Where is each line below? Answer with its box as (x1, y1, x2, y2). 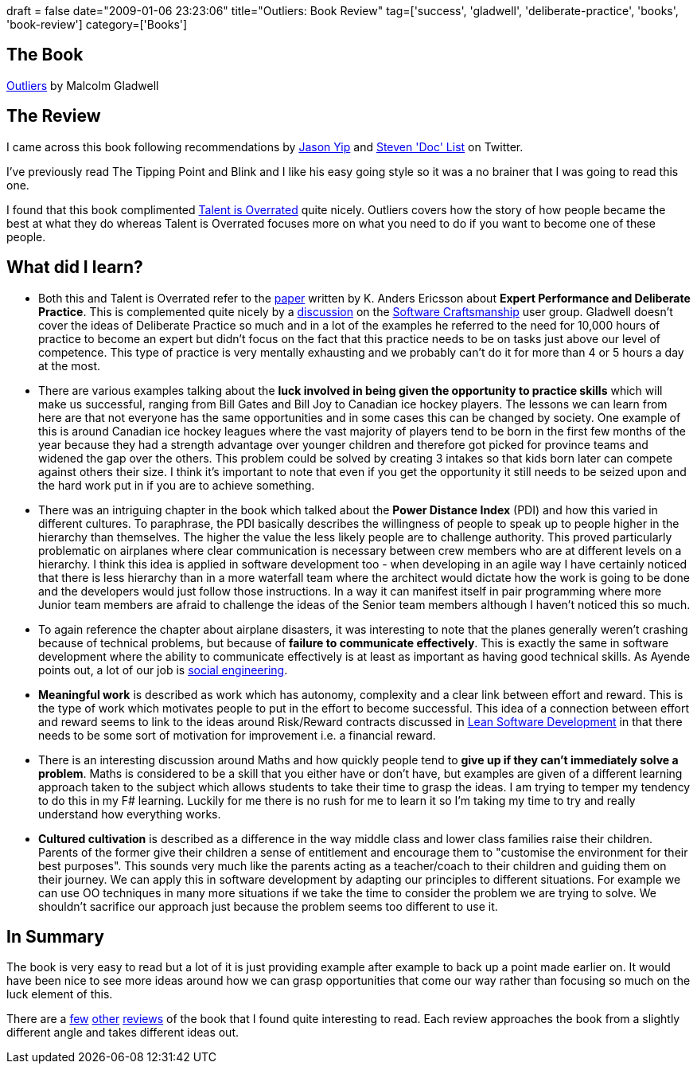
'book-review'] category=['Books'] (6, 18, 188, 31)
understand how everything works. (38, 806, 221, 821)
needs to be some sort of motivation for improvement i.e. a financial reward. (38, 728, 436, 742)
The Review (6, 106, 101, 127)
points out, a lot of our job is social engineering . (38, 662, 288, 677)
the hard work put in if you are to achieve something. (38, 478, 315, 492)
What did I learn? (6, 257, 143, 278)
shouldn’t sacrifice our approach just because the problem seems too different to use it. (38, 899, 498, 913)
